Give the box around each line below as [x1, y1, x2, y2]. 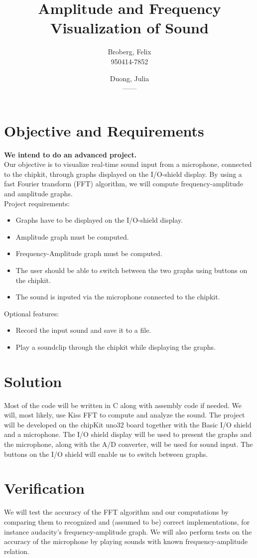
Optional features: [4, 308, 59, 318]
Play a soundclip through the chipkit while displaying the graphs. [15, 341, 216, 352]
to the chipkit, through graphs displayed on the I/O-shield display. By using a [4, 168, 242, 179]
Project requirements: [4, 198, 70, 208]
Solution [4, 371, 62, 391]
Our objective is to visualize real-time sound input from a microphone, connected [4, 159, 252, 169]
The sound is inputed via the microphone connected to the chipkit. [15, 291, 220, 302]
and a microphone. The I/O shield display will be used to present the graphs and [4, 429, 252, 439]
